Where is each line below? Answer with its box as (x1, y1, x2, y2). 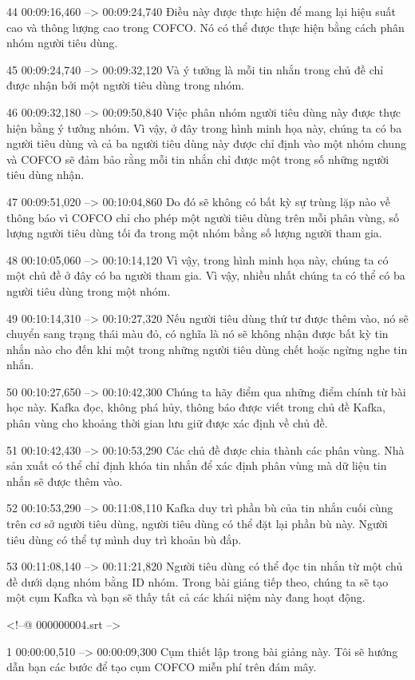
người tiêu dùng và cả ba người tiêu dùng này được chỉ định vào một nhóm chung (6, 135, 406, 152)
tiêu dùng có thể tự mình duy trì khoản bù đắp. (6, 531, 242, 547)
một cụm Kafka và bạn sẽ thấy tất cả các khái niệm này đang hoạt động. (6, 589, 366, 606)
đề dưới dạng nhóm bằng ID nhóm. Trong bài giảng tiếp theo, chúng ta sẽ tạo (6, 573, 389, 590)
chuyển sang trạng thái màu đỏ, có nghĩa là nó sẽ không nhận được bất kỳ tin (6, 325, 389, 342)
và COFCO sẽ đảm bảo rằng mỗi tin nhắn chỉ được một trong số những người (6, 150, 389, 167)
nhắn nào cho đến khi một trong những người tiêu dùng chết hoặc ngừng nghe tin (6, 340, 408, 357)
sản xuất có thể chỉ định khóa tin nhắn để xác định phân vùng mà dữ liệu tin (6, 457, 387, 474)
